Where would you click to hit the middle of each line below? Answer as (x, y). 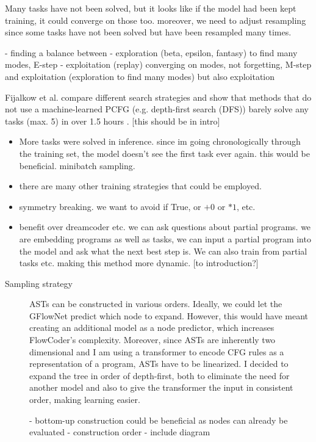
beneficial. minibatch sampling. (77, 165)
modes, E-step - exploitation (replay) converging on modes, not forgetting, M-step (158, 64)
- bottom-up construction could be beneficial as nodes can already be (159, 420)
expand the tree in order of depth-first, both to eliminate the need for (160, 375)
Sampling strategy (39, 283)
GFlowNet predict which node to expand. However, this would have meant (169, 315)
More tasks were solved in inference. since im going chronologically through (160, 141)
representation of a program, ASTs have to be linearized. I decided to (159, 364)
